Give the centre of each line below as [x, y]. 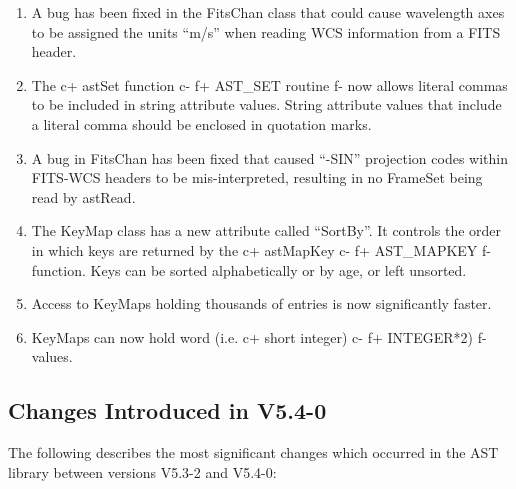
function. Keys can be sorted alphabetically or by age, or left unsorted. [249, 269]
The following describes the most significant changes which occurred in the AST [253, 452]
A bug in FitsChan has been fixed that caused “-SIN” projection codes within [269, 157]
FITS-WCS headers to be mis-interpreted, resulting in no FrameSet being [257, 177]
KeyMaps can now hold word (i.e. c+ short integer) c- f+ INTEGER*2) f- [259, 336]
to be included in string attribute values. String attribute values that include [266, 104]
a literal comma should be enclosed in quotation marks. [201, 123]
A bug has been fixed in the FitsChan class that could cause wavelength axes [268, 12]
